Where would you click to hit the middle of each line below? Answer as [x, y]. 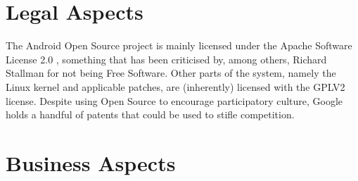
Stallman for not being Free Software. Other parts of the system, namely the [171, 73]
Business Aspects [91, 162]
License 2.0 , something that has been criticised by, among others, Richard [166, 59]
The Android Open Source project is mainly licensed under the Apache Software [179, 45]
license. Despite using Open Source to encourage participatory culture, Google [174, 100]
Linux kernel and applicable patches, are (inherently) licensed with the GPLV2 [175, 86]
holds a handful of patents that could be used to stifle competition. [150, 114]
